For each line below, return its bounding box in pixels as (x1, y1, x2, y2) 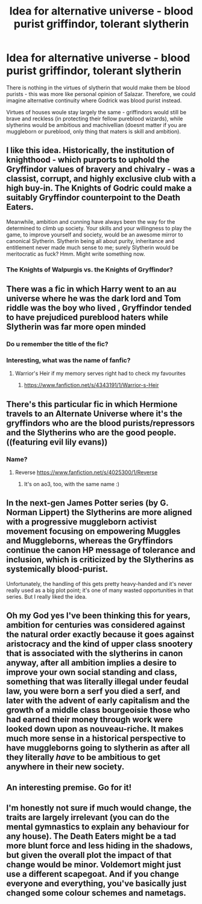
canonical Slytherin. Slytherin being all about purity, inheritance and (6, 237, 175, 244)
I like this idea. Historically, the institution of (6, 145, 175, 155)
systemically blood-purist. (6, 564, 109, 574)
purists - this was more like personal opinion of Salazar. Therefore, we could (6, 90, 196, 97)
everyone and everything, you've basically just (6, 878, 187, 888)
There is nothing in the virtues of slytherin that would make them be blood (6, 83, 190, 91)
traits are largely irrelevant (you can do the (6, 812, 170, 822)
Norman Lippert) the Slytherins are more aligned (6, 507, 192, 518)
